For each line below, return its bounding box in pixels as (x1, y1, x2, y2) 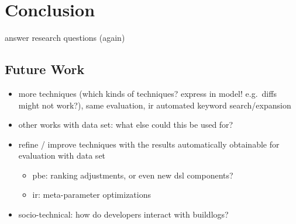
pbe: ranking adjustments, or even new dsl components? (32, 169, 233, 181)
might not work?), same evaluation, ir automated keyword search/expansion (18, 99, 291, 111)
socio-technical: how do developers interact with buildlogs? (18, 208, 229, 220)
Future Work (5, 60, 85, 78)
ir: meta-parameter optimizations (32, 188, 152, 201)
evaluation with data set (18, 149, 106, 162)
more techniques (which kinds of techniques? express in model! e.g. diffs (18, 87, 277, 99)
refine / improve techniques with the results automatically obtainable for (18, 138, 280, 150)
